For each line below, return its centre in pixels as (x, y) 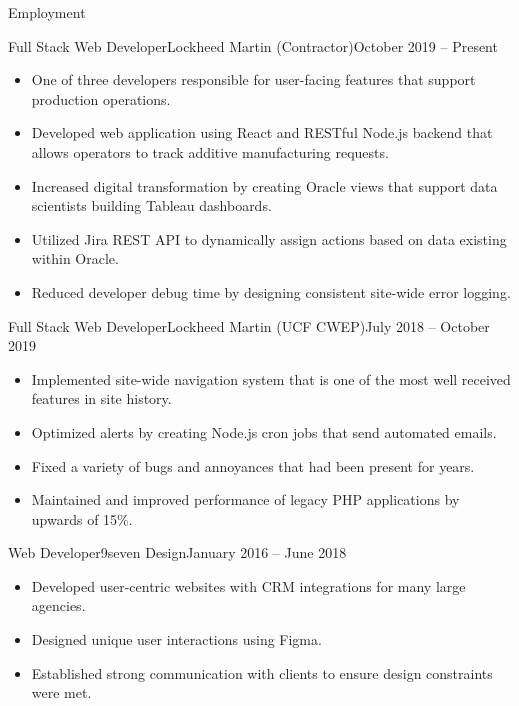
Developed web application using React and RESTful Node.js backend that (262, 132)
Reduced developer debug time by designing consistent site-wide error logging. (271, 291)
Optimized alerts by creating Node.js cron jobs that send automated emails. (264, 431)
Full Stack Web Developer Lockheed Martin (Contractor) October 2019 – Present (253, 45)
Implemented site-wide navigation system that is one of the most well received (271, 378)
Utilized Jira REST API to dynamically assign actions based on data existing (269, 238)
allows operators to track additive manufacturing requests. (210, 151)
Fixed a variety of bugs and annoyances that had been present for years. (253, 465)
